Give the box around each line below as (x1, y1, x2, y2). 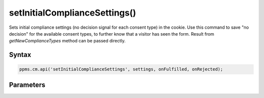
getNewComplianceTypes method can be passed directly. (9, 38, 126, 44)
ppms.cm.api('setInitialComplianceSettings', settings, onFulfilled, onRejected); (19, 66, 223, 72)
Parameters (9, 80, 45, 89)
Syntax (9, 51, 31, 59)
